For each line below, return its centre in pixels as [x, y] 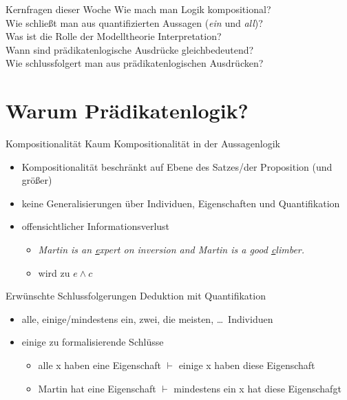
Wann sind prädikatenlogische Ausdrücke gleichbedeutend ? [130, 49]
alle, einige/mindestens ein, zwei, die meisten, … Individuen [147, 318]
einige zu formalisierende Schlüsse [93, 342]
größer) [37, 180]
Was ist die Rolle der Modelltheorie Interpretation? [114, 36]
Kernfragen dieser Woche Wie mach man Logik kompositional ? [138, 9]
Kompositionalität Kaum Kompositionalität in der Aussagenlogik [143, 144]
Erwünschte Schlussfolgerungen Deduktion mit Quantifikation [136, 296]
